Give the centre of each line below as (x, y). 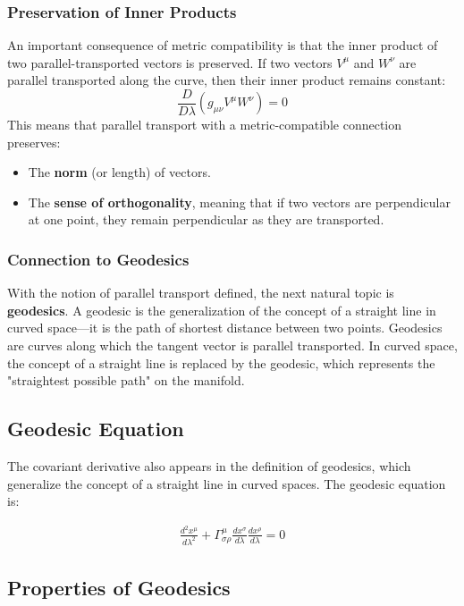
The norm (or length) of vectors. (119, 172)
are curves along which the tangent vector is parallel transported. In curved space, (232, 345)
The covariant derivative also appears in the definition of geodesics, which (209, 466)
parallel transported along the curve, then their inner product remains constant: (227, 80)
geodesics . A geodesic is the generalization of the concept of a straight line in (222, 310)
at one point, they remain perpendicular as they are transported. (206, 219)
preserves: (34, 142)
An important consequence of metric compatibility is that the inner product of (223, 45)
